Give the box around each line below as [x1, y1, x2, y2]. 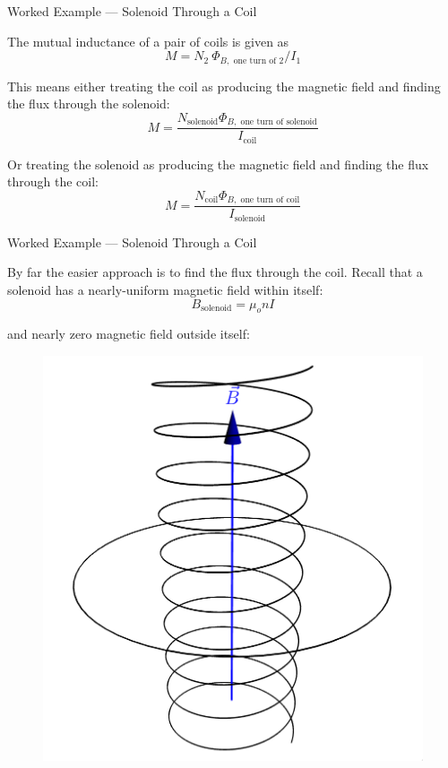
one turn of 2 [233, 56, 284, 65]
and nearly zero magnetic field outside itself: [7, 324, 250, 343]
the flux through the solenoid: [7, 94, 170, 113]
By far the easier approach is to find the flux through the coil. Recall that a [7, 263, 423, 281]
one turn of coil [240, 195, 300, 205]
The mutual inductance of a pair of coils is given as [7, 31, 289, 50]
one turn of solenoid [240, 117, 317, 127]
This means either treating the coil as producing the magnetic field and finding [7, 76, 441, 95]
